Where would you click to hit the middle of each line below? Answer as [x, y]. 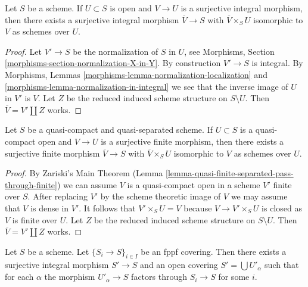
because [198, 208]
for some [234, 277]
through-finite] [31, 184]
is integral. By [277, 63]
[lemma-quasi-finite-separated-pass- [230, 173]
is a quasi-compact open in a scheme [194, 184]
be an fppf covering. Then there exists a [214, 251]
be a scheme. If [55, 8]
